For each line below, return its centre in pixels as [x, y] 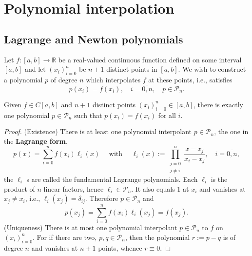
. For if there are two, [65, 237]
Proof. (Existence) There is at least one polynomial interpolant [98, 131]
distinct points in [132, 69]
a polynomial [23, 79]
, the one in [231, 131]
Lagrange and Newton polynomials [94, 39]
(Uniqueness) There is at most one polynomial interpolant [91, 227]
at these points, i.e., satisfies [190, 79]
